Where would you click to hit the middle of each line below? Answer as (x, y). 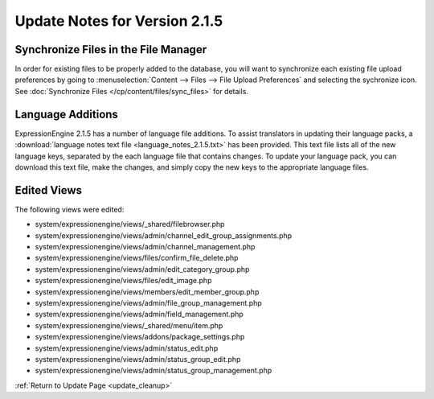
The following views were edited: (70, 209)
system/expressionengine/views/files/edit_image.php (123, 281)
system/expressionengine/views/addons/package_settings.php (140, 337)
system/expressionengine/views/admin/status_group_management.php (154, 371)
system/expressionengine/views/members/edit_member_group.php (147, 292)
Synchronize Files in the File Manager (111, 49)
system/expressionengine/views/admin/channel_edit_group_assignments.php (164, 235)
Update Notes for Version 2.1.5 (119, 21)
